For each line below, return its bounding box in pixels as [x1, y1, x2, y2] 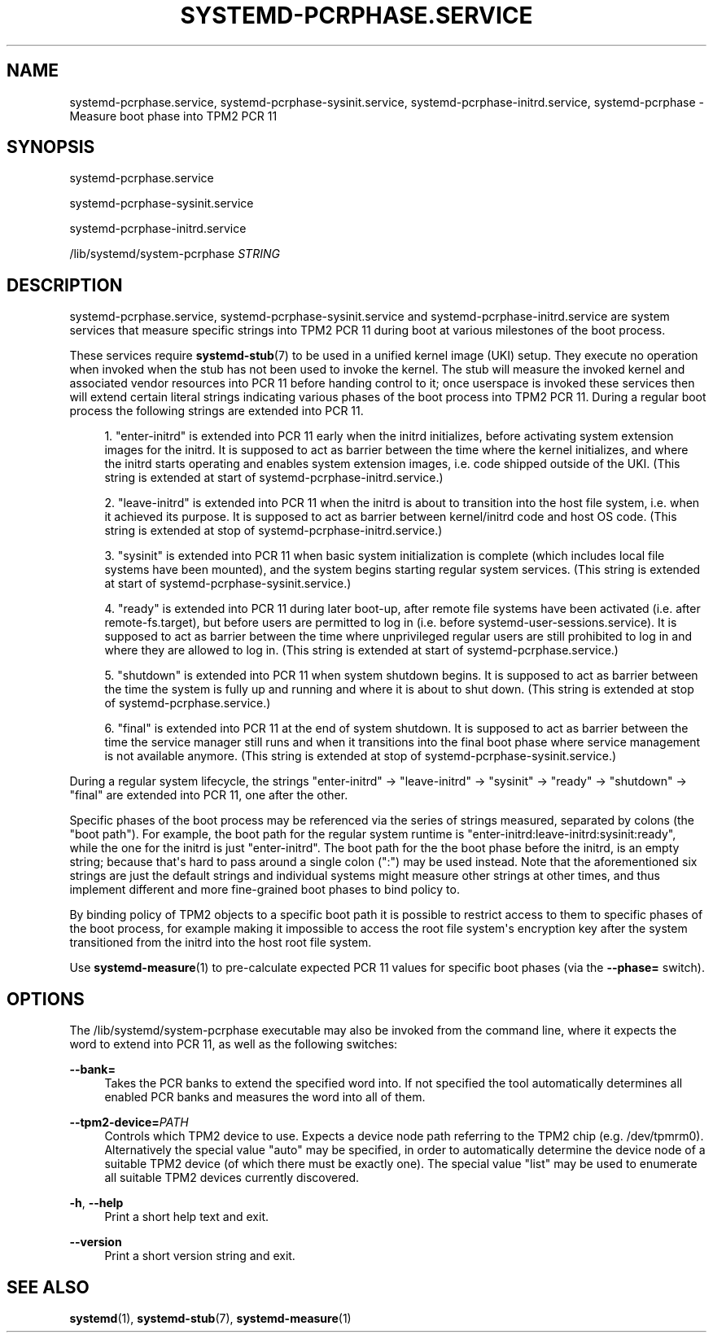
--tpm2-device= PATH [69, 1115, 189, 1130]
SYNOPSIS [7, 137, 95, 158]
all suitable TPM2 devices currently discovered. [104, 1171, 360, 1185]
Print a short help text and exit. [104, 1210, 269, 1224]
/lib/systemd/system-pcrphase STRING [69, 247, 280, 261]
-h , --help [69, 1196, 124, 1210]
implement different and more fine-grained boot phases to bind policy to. [69, 882, 460, 897]
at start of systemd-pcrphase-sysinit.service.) [104, 576, 352, 591]
